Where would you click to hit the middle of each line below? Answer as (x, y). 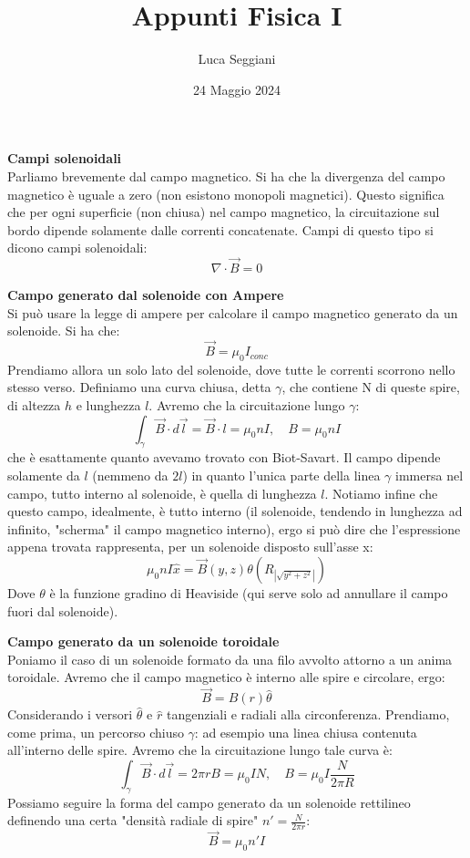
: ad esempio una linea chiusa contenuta (306, 732)
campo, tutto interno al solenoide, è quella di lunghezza (162, 493)
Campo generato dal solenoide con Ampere (146, 295)
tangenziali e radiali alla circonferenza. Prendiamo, (308, 714)
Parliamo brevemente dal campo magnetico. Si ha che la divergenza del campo (226, 176)
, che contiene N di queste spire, (371, 387)
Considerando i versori (70, 714)
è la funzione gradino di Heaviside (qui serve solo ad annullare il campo (249, 593)
